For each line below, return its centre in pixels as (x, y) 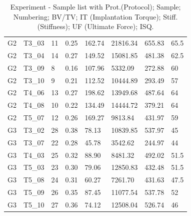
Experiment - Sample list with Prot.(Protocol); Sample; (95, 7)
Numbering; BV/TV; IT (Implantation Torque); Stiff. (95, 16)
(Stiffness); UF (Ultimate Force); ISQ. (95, 26)
